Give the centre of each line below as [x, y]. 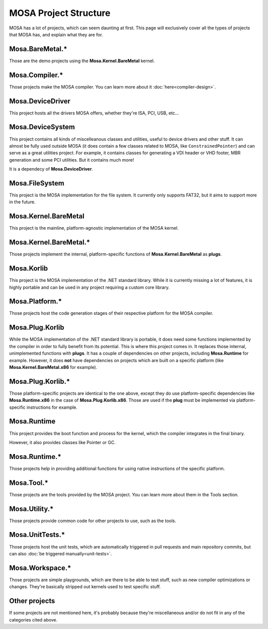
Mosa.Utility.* [32, 509]
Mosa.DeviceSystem [42, 127]
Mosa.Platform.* [35, 302]
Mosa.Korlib [29, 269]
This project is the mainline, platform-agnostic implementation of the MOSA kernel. [94, 228]
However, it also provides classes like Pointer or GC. [63, 442]
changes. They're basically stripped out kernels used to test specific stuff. [85, 587]
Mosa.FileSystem [37, 183]
